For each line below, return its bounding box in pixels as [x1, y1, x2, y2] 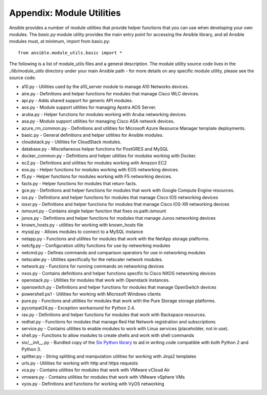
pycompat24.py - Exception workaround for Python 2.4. [21, 305, 135, 311]
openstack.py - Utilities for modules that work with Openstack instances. [21, 277, 170, 283]
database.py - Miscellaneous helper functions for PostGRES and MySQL [21, 146, 169, 152]
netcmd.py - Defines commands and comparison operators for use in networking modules [21, 249, 206, 255]
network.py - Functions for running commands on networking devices [21, 263, 164, 269]
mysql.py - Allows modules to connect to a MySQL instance [21, 229, 143, 235]
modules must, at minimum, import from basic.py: [9, 39, 111, 44]
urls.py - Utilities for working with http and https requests [21, 360, 138, 366]
